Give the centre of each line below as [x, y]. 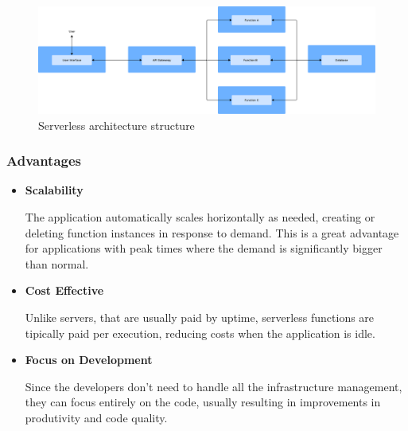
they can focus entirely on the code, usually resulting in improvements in [203, 402]
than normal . [57, 263]
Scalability [54, 190]
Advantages [44, 161]
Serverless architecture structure [117, 125]
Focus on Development [89, 360]
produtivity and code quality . [96, 417]
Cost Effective [64, 290]
